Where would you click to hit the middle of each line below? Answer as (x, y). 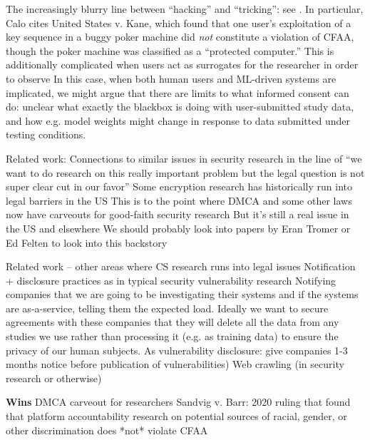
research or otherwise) (54, 378)
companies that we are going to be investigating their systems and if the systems (182, 294)
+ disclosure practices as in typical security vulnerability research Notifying (171, 280)
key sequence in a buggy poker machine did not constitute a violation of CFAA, (180, 37)
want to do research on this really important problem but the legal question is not (185, 172)
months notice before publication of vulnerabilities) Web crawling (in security (175, 364)
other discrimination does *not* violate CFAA (107, 430)
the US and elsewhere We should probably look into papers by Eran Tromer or (178, 228)
